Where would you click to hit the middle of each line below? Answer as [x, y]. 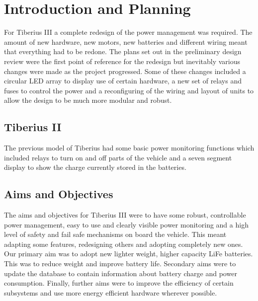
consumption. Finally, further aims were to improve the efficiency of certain [119, 283]
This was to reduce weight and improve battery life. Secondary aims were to [120, 263]
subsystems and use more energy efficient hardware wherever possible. [111, 292]
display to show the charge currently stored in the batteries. [95, 167]
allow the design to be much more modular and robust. [88, 100]
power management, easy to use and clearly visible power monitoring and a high [126, 224]
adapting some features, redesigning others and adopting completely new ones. [124, 244]
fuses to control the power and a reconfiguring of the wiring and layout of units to [129, 90]
